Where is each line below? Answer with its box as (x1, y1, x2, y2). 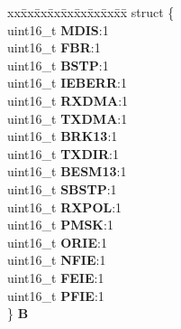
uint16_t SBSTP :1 (7, 179, 117, 198)
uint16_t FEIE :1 (7, 268, 104, 287)
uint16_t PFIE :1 (7, 286, 104, 305)
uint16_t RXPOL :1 (7, 197, 122, 216)
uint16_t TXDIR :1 (7, 144, 119, 163)
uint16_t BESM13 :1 (7, 162, 127, 181)
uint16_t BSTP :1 (7, 55, 109, 74)
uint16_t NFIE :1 (7, 250, 106, 269)
